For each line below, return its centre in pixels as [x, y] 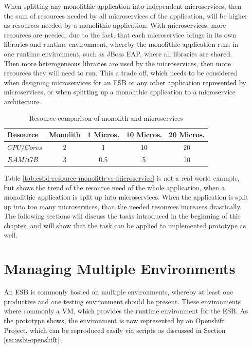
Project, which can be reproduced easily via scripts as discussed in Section [115, 330]
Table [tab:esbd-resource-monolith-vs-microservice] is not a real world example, [122, 177]
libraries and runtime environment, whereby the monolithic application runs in [121, 44]
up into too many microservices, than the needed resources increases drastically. [123, 206]
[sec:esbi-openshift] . [33, 339]
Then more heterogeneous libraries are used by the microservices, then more [117, 63]
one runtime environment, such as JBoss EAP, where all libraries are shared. [118, 53]
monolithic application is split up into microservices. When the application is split [126, 197]
